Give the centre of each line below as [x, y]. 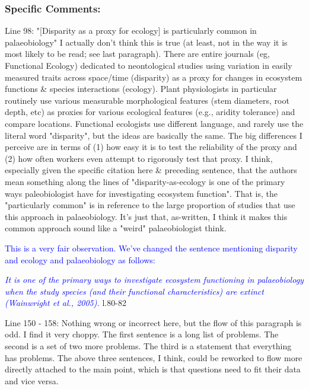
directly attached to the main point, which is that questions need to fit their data [153, 369]
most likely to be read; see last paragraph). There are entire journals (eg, [138, 54]
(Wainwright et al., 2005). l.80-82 [66, 303]
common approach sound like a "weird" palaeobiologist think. [116, 228]
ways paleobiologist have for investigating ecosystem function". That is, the [141, 193]
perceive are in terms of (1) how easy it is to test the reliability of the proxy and [151, 147]
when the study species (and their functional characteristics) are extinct [134, 291]
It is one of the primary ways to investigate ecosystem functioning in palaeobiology [154, 280]
